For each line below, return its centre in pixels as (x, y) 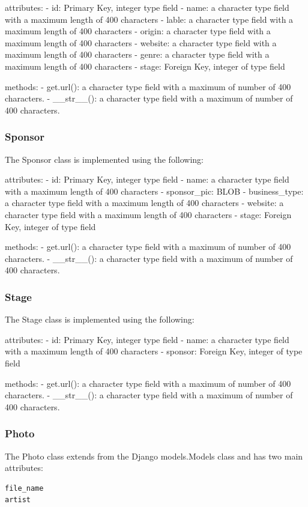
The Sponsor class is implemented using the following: (104, 159)
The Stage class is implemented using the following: (100, 319)
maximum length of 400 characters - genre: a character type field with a (137, 54)
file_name (24, 488)
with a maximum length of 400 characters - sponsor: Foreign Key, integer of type (154, 351)
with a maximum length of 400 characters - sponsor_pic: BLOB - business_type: (154, 191)
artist (18, 500)
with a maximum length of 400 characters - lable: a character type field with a (149, 19)
